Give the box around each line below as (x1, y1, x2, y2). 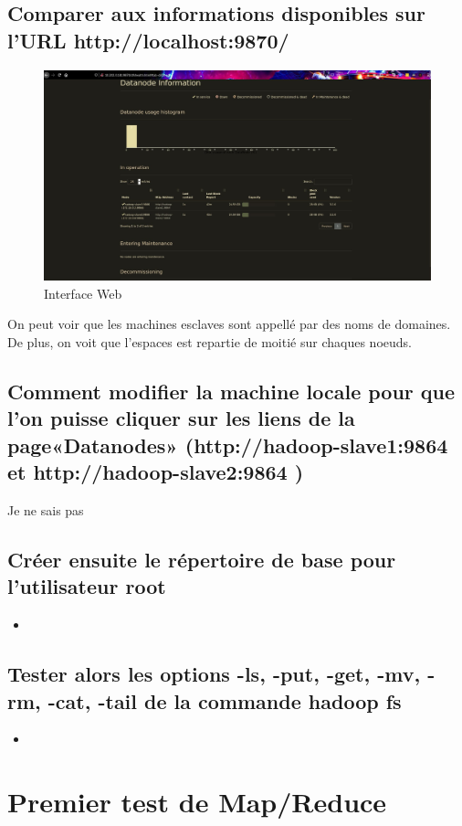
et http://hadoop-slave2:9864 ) (7, 458, 304, 486)
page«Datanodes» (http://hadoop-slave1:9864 (7, 430, 448, 459)
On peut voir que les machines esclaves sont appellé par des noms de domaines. (7, 314, 451, 334)
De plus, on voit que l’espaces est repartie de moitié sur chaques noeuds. (7, 333, 412, 351)
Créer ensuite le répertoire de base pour (7, 545, 396, 573)
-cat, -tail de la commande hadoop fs (47, 686, 402, 715)
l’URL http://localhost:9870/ (7, 26, 289, 54)
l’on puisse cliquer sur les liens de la (7, 404, 355, 432)
